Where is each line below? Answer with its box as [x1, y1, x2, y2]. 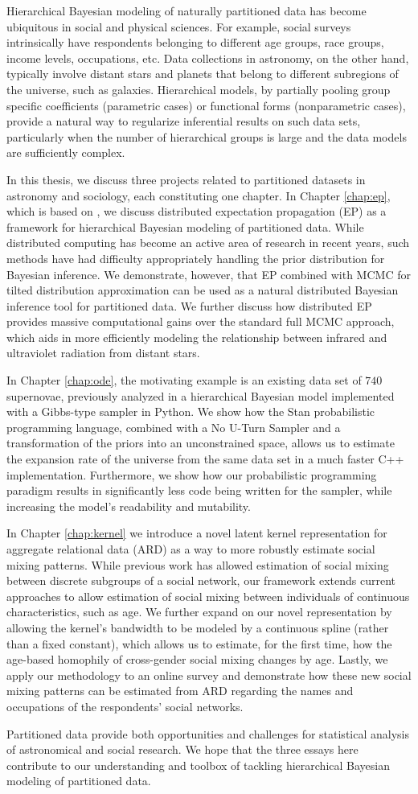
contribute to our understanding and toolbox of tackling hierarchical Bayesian [6, 756, 390, 773]
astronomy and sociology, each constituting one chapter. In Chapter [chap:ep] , [6, 187, 391, 204]
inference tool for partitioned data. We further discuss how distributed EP [6, 297, 372, 314]
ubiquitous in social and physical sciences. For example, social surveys [6, 18, 351, 35]
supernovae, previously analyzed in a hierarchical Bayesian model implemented [6, 387, 395, 404]
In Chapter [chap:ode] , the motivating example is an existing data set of [6, 372, 362, 389]
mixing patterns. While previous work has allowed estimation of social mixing [6, 556, 389, 573]
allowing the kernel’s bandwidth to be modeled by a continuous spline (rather [6, 619, 389, 636]
